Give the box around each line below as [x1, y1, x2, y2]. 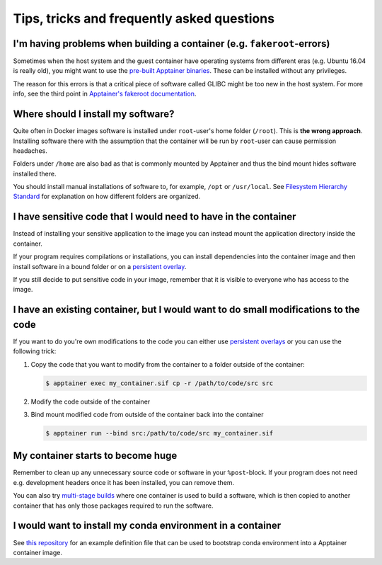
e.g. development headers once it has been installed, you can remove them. [13, 478, 235, 486]
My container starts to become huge [13, 450, 178, 462]
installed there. [13, 169, 57, 178]
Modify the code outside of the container [30, 397, 151, 406]
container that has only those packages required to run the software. [13, 501, 214, 510]
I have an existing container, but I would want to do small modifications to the [13, 304, 360, 316]
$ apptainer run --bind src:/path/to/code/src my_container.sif [45, 429, 274, 437]
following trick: [13, 347, 57, 355]
